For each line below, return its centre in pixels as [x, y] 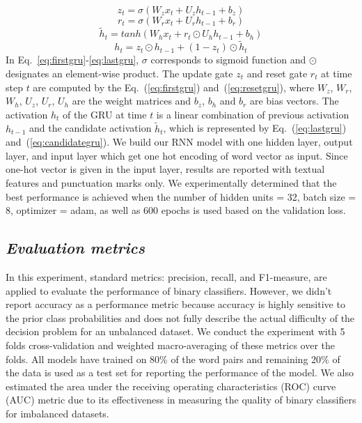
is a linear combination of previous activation [253, 114]
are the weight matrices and [132, 101]
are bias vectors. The [294, 101]
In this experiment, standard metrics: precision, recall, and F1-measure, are [166, 276]
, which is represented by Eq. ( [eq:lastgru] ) [255, 128]
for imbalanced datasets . [57, 413]
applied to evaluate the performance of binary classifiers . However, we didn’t [169, 290]
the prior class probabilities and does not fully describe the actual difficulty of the [180, 317]
